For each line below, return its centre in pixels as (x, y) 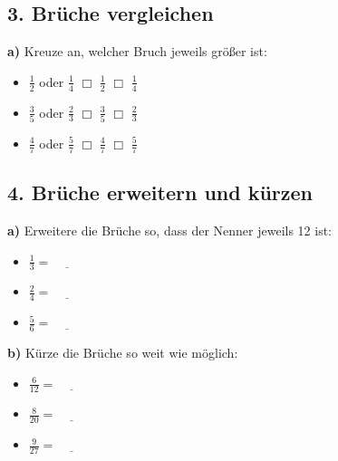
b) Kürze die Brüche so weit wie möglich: (123, 353)
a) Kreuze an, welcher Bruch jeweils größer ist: (137, 51)
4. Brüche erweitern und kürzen (160, 192)
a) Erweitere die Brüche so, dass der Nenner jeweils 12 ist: (170, 230)
